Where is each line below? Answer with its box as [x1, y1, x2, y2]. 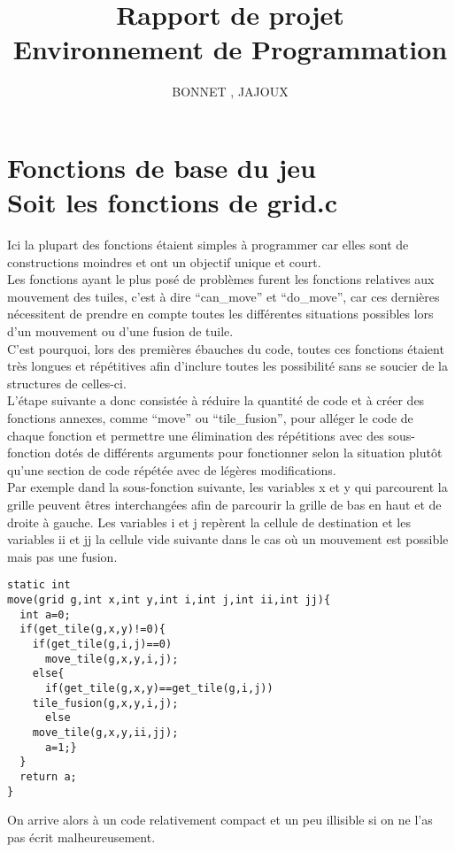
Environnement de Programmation [12, 31, 448, 67]
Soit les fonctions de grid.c [7, 184, 338, 220]
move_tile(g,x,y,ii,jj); [32, 725, 179, 739]
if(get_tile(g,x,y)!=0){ [19, 623, 166, 636]
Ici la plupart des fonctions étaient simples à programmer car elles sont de [7, 235, 409, 254]
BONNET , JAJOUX [172, 82, 289, 101]
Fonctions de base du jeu [7, 149, 316, 185]
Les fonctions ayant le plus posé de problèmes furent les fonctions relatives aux [7, 270, 435, 288]
